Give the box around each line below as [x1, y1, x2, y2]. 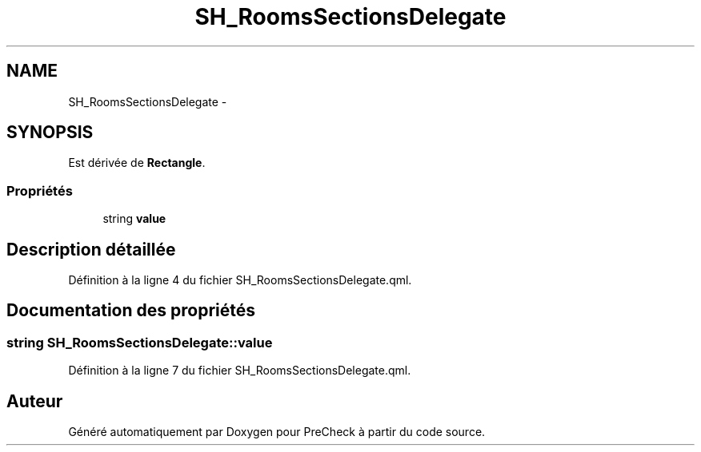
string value [102, 212, 166, 226]
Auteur [6, 391, 63, 411]
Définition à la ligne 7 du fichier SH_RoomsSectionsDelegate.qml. [68, 363, 411, 378]
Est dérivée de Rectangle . [68, 156, 206, 170]
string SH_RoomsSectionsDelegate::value [6, 334, 273, 351]
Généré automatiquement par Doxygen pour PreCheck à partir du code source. [68, 425, 486, 439]
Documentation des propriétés [6, 300, 255, 321]
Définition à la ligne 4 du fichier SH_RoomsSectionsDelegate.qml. [68, 273, 412, 287]
